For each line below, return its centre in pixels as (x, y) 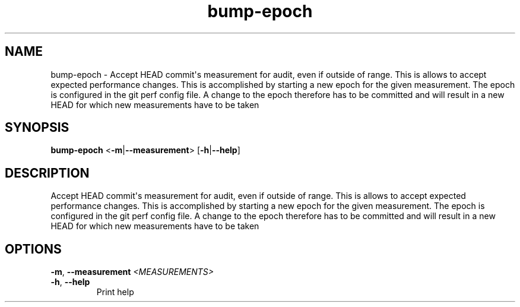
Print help (115, 292)
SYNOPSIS (37, 128)
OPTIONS (33, 249)
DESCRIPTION (47, 173)
